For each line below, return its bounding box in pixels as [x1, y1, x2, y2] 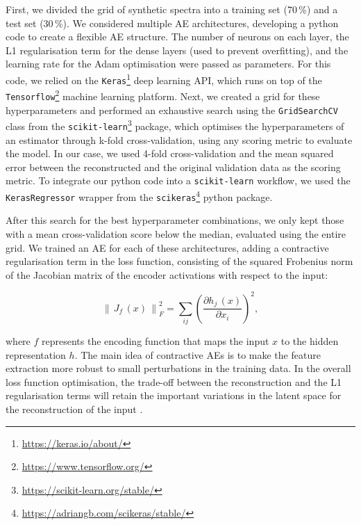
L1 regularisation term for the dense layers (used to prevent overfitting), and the [6, 42, 349, 57]
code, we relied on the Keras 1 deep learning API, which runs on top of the [6, 70, 322, 87]
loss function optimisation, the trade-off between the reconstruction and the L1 [6, 374, 342, 389]
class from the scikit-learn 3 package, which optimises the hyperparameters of [6, 117, 344, 133]
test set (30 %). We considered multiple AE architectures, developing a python [6, 15, 339, 30]
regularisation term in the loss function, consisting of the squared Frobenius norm [6, 254, 353, 268]
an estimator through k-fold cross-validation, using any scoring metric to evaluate [6, 132, 353, 147]
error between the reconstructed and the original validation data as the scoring [6, 159, 341, 174]
